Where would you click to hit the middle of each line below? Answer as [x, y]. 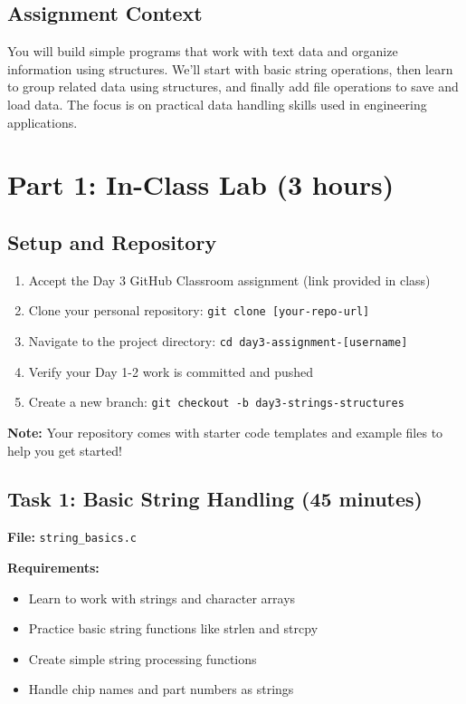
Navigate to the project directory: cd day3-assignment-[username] [218, 341]
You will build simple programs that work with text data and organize [203, 51]
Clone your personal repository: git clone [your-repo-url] [199, 310]
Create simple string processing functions [143, 658]
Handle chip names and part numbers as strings [161, 689]
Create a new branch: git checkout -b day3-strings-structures [216, 402]
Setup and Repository [112, 241]
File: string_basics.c [72, 537]
